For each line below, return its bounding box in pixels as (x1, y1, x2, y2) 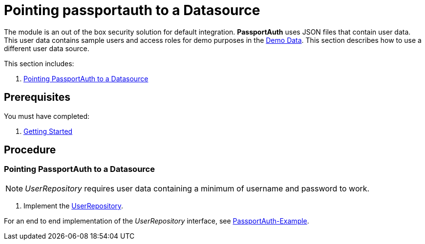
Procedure (4, 144, 56, 156)
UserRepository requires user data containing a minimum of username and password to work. (25, 183, 370, 193)
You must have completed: (4, 112, 90, 120)
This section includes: (4, 59, 74, 68)
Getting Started (23, 127, 73, 135)
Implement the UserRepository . (23, 201, 124, 210)
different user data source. (4, 44, 89, 53)
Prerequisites (4, 91, 70, 104)
